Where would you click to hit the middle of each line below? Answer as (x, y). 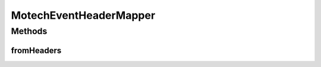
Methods (29, 31)
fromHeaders (36, 50)
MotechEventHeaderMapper (83, 15)
